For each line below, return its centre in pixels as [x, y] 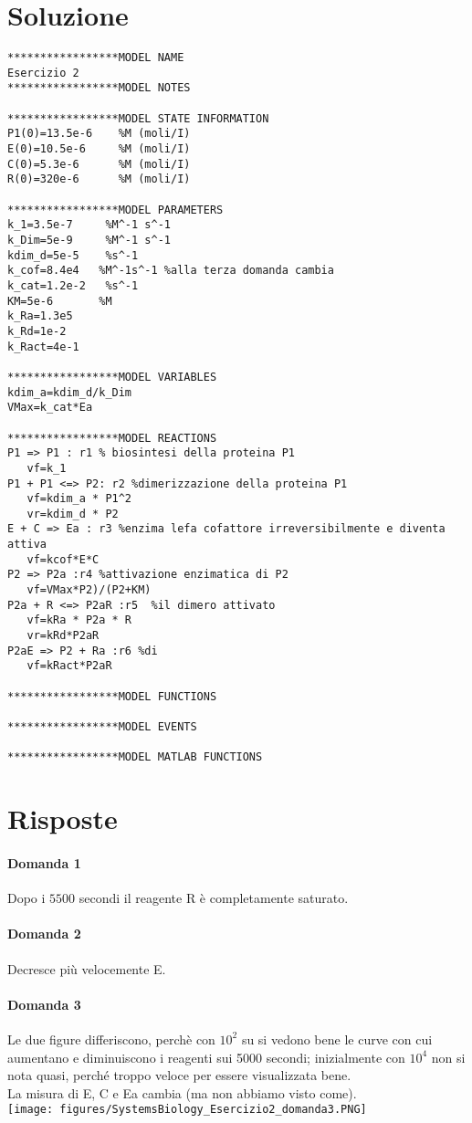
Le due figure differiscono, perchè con [111, 1039]
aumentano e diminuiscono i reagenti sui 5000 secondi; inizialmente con [206, 1057]
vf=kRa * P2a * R [79, 620]
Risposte [63, 819]
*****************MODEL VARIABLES [112, 377]
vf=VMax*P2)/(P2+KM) [89, 590]
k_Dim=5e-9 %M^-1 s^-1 [89, 240]
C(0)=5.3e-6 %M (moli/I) [99, 164]
